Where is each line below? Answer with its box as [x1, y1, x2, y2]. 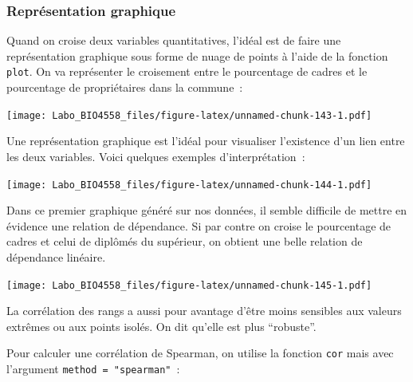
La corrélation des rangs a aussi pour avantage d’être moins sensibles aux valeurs [6, 302, 402, 319]
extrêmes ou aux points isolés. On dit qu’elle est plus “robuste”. [6, 317, 317, 334]
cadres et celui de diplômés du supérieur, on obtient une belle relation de [6, 233, 363, 250]
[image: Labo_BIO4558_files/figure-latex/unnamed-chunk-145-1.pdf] [6, 279, 372, 291]
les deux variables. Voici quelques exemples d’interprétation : [6, 148, 305, 164]
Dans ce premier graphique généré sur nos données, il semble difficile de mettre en [6, 202, 407, 219]
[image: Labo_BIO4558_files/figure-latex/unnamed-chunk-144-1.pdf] [6, 179, 372, 191]
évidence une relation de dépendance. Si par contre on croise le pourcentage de [6, 217, 391, 234]
